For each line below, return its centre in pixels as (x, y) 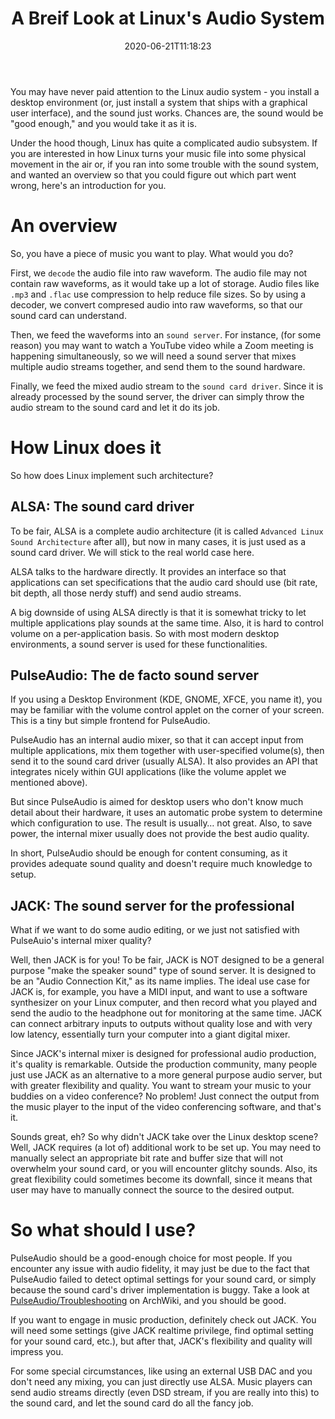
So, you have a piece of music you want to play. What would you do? (152, 253)
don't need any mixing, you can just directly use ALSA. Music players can (161, 1382)
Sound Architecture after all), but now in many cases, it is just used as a (158, 541)
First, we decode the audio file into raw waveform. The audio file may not (159, 273)
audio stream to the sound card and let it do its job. (115, 407)
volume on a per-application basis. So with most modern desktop (145, 633)
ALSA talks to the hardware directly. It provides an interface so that (148, 571)
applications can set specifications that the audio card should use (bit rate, (164, 582)
